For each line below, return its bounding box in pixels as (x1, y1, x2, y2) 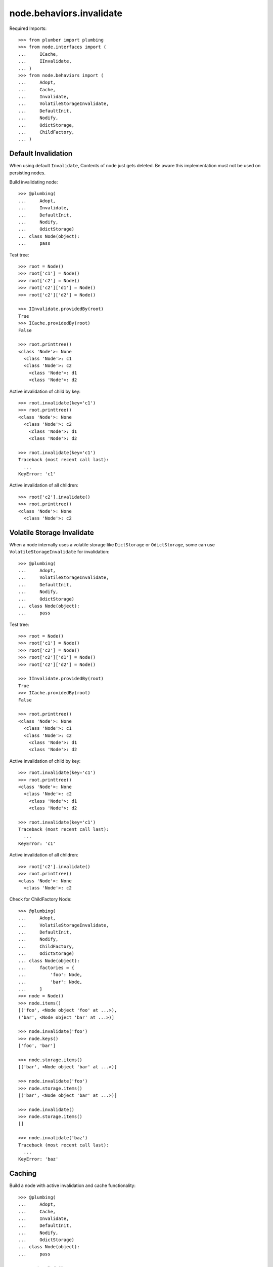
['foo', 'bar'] (18, 1043, 56, 1049)
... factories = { (18, 964, 75, 971)
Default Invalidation (9, 150, 73, 158)
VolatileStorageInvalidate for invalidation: (9, 549, 110, 555)
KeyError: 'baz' (18, 1156, 59, 1162)
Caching (9, 1169, 37, 1178)
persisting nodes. (9, 170, 45, 176)
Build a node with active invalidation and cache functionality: (9, 1182, 136, 1188)
